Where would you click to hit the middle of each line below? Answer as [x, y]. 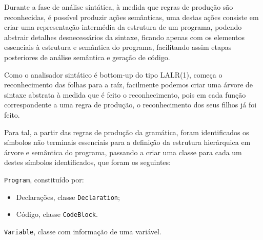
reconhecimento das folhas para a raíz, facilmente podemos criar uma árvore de [129, 85]
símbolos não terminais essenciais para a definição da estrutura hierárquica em [127, 142]
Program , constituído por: [44, 179]
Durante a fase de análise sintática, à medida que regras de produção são [119, 7]
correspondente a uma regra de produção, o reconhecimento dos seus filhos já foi [130, 105]
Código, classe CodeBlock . [57, 214]
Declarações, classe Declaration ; [68, 197]
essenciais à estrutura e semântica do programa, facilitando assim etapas [118, 47]
